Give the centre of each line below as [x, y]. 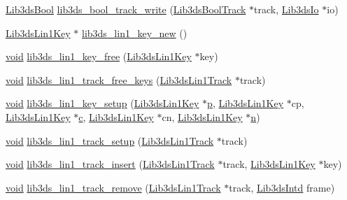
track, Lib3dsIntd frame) [282, 187]
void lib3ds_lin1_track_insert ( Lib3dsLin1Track [110, 164]
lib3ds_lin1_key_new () [135, 33]
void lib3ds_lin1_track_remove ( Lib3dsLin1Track [113, 187]
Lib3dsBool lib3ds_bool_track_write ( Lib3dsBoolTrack [126, 9]
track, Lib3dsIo [286, 9]
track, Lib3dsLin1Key [269, 164]
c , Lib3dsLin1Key [116, 116]
